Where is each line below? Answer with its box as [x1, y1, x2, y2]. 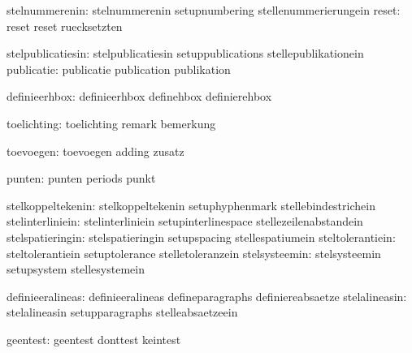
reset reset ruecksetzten [7, 17, 123, 34]
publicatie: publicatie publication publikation [7, 60, 231, 77]
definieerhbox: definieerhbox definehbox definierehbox [7, 88, 272, 105]
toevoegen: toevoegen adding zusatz [7, 142, 184, 159]
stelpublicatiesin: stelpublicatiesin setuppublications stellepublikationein [7, 45, 364, 62]
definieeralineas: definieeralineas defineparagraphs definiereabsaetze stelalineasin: [7, 287, 407, 304]
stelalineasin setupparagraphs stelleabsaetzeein [7, 303, 238, 321]
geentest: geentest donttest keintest [7, 330, 181, 347]
